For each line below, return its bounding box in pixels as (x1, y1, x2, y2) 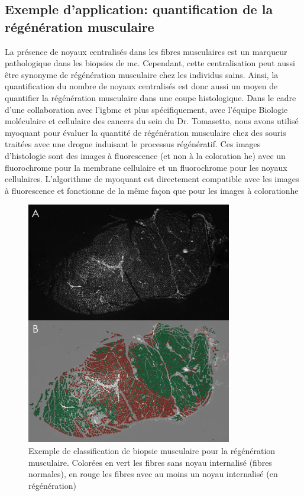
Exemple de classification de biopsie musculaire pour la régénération (28, 444, 276, 456)
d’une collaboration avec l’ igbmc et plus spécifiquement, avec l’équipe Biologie (5, 103, 288, 115)
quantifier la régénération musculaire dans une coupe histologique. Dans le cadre (5, 91, 296, 103)
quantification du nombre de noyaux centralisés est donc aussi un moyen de (5, 80, 278, 92)
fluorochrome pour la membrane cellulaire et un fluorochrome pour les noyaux (5, 161, 287, 173)
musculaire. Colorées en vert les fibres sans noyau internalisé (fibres (28, 456, 272, 468)
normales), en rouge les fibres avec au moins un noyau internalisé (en (28, 468, 278, 480)
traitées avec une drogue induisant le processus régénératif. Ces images (5, 138, 261, 150)
